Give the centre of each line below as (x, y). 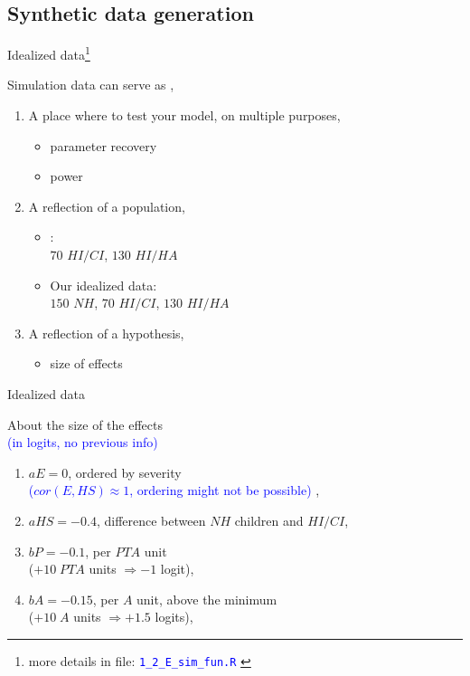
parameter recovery (103, 145)
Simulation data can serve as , (91, 85)
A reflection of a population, (107, 206)
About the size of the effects (85, 424)
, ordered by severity (125, 472)
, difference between (151, 520)
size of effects (86, 363)
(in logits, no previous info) (83, 442)
